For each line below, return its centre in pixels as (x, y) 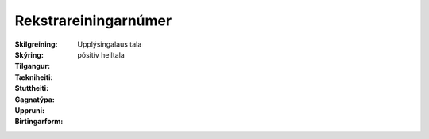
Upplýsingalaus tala (110, 44)
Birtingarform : (39, 122)
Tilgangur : (33, 66)
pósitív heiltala (101, 54)
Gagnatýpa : (35, 100)
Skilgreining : (36, 44)
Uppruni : (30, 110)
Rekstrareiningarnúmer (93, 21)
